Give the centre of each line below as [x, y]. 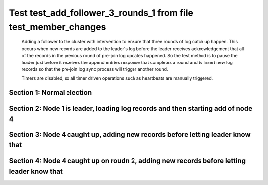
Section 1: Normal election [50, 92]
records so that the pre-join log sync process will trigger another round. [95, 69]
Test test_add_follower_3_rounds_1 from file [101, 13]
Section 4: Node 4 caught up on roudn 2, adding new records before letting [127, 161]
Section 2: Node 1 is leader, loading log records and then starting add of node [131, 108]
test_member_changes [58, 27]
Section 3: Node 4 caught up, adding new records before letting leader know [130, 135]
